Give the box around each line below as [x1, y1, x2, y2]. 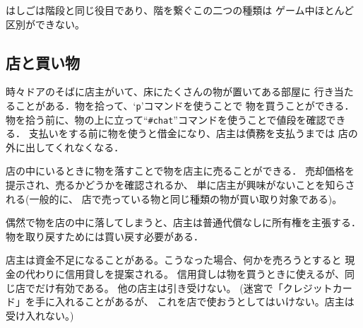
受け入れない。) [6, 307, 74, 322]
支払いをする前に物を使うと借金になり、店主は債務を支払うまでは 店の [28, 126, 358, 141]
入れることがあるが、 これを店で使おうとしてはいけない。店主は [54, 294, 355, 309]
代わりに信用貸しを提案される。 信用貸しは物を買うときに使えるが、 [25, 266, 345, 281]
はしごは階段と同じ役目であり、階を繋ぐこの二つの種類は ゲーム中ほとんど [6, 3, 355, 17]
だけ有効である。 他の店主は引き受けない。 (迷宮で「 [35, 280, 283, 295]
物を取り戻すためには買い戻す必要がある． [6, 228, 203, 243]
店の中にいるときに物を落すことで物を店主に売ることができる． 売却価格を [6, 163, 355, 178]
